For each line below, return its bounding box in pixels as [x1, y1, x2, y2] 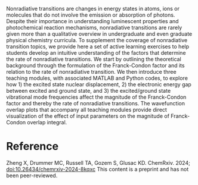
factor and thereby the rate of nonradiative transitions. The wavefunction [6, 100, 185, 106]
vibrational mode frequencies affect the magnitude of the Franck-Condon [6, 93, 187, 101]
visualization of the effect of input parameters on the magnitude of [6, 112, 170, 120]
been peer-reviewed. [6, 172, 58, 179]
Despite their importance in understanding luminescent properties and [6, 18, 179, 24]
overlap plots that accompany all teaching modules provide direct [6, 106, 167, 113]
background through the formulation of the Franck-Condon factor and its [6, 62, 185, 69]
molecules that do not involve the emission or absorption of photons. [6, 11, 175, 18]
